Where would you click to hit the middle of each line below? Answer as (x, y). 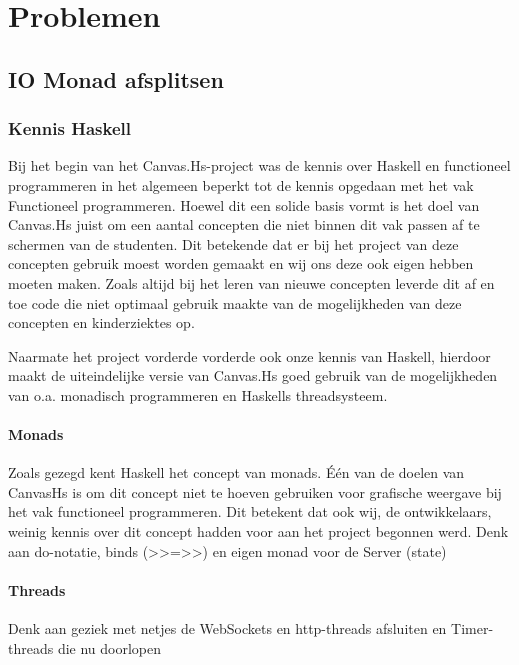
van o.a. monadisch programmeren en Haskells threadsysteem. (198, 394)
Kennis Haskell (69, 128)
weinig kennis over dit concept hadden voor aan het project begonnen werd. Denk (258, 531)
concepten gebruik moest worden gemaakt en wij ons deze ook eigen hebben (241, 263)
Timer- (472, 628)
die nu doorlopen (109, 647)
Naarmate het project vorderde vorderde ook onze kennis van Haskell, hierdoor (249, 355)
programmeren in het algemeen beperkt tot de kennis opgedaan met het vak (241, 184)
